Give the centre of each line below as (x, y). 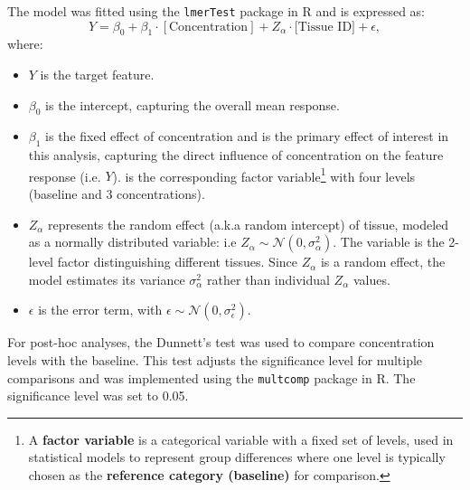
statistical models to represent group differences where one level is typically (237, 457)
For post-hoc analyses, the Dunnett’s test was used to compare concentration (221, 342)
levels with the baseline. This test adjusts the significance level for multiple (215, 360)
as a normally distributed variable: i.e (132, 242)
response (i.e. (65, 176)
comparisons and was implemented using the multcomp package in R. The (211, 377)
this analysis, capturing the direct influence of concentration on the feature (236, 155)
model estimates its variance (107, 279)
